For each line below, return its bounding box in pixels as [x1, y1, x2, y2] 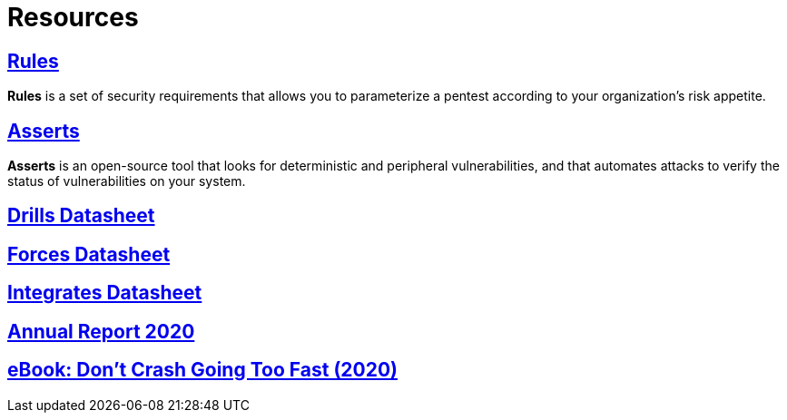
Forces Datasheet [7, 242, 171, 266]
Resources [7, 2, 139, 33]
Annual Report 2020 [7, 319, 195, 343]
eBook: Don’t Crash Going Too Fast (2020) [7, 358, 398, 382]
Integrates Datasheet [7, 281, 202, 305]
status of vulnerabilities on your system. [7, 173, 246, 190]
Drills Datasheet [7, 204, 155, 228]
